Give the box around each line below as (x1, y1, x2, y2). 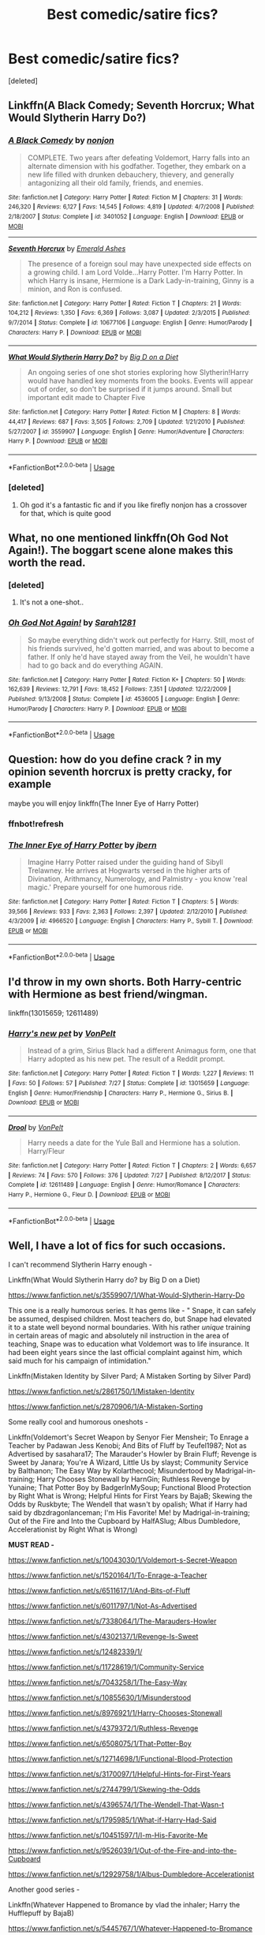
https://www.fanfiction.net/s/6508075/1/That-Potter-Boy (8, 1739, 192, 1749)
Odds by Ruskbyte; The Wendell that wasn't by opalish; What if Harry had (8, 1499, 248, 1509)
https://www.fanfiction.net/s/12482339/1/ (8, 1647, 143, 1656)
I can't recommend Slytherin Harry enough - (8, 1260, 152, 1270)
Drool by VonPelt (8, 1123, 64, 1132)
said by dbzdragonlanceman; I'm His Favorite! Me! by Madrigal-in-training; (8, 1508, 251, 1518)
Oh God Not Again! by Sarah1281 (8, 617, 136, 628)
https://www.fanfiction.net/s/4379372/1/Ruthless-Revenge (8, 1724, 199, 1733)
